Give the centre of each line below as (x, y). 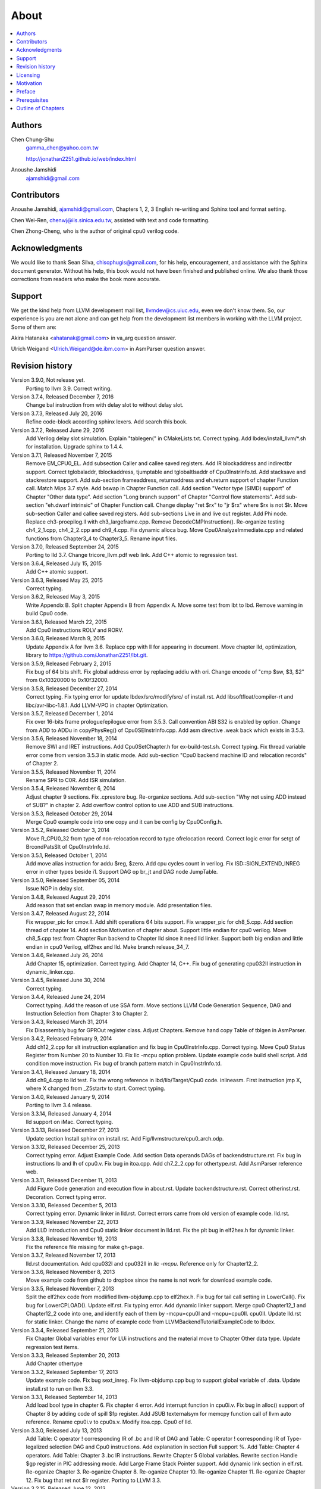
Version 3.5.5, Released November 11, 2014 (64, 772)
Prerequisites (32, 100)
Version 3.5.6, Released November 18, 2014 (64, 739)
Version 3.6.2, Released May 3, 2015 (56, 597)
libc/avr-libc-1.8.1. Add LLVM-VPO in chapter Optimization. (97, 705)
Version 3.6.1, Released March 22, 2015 (59, 622)
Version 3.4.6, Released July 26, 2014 (57, 955)
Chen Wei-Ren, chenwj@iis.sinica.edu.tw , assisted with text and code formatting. (110, 220)
